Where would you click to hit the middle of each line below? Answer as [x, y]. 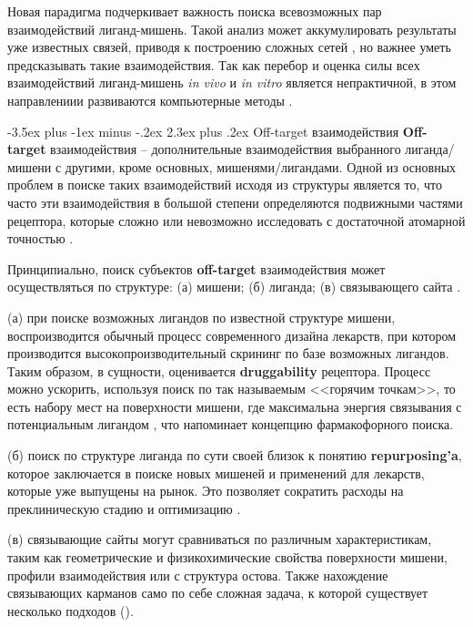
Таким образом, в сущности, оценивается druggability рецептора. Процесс [219, 370]
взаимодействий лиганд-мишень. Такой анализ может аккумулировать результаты [232, 29]
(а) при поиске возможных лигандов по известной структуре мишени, [201, 317]
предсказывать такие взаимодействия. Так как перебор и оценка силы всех [214, 64]
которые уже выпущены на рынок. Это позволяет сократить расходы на [206, 491]
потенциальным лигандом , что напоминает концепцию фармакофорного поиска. [231, 424]
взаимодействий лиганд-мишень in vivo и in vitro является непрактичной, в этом [232, 82]
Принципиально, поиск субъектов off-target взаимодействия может [196, 268]
